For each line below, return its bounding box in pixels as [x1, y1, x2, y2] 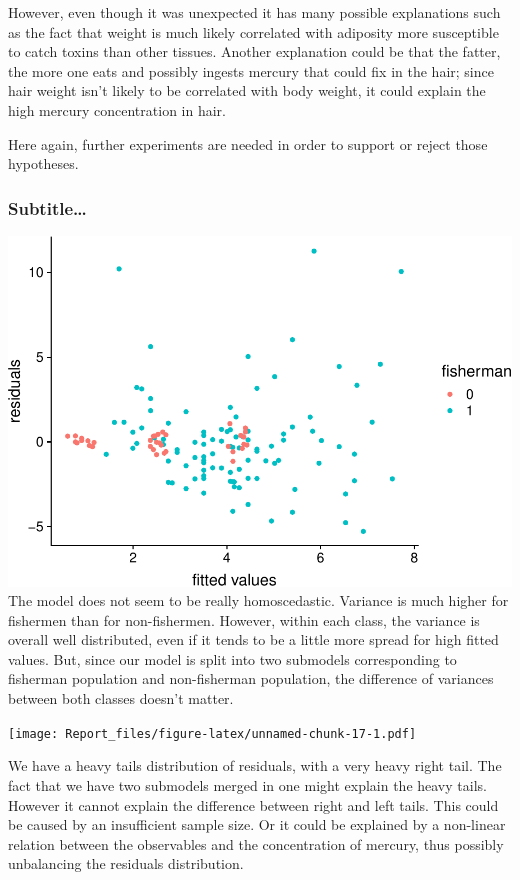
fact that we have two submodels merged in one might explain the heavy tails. [8, 774, 487, 795]
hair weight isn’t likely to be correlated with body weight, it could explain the [8, 80, 486, 101]
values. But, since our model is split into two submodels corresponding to [8, 648, 457, 669]
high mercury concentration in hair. [8, 99, 226, 120]
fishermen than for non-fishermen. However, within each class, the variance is [8, 609, 480, 630]
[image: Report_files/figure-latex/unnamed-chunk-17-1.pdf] [8, 726, 417, 741]
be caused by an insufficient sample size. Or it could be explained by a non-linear [8, 814, 506, 835]
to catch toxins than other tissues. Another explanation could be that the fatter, [8, 41, 501, 62]
